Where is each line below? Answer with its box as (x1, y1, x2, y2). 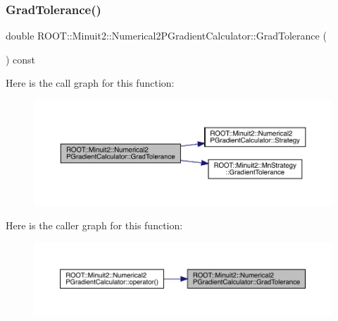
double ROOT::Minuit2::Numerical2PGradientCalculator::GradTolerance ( (6, 28, 327, 43)
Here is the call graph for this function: (6, 75, 175, 90)
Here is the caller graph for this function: (6, 218, 183, 233)
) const (6, 52, 36, 66)
